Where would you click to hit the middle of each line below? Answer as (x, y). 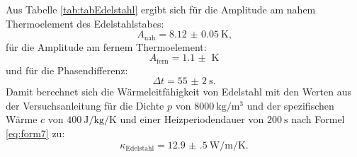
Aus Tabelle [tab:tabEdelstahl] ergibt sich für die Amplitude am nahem (161, 9)
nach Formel (318, 119)
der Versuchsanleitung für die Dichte (85, 105)
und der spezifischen (290, 105)
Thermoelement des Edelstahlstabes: (85, 23)
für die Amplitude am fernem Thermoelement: (106, 46)
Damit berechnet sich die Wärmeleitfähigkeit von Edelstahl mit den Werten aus (179, 92)
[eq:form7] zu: (35, 133)
